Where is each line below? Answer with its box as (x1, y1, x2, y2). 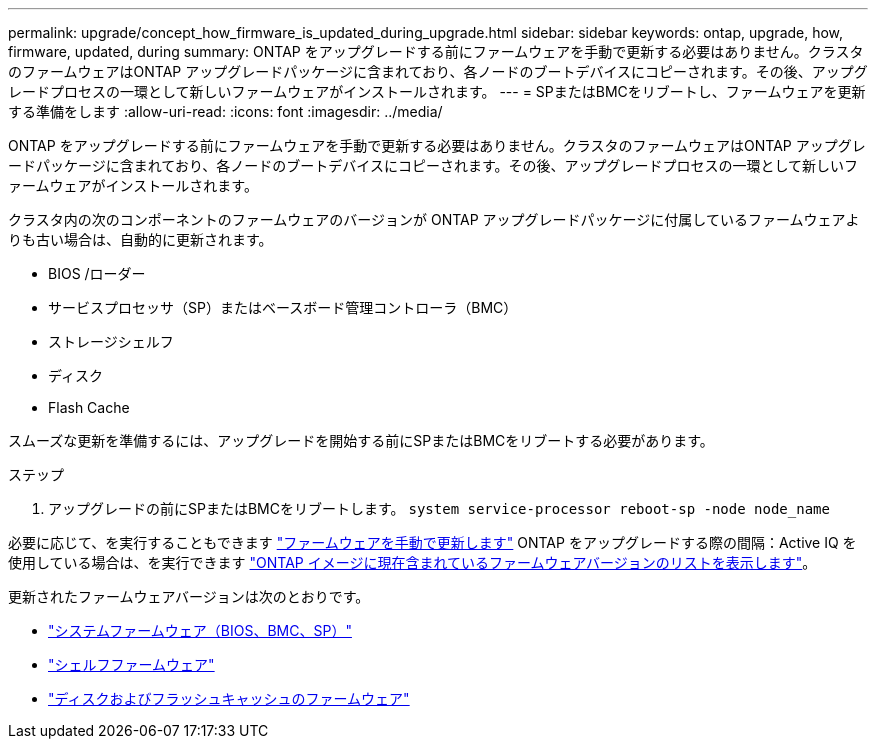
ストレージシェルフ (48, 333, 174, 350)
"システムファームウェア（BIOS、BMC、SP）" (48, 622, 352, 639)
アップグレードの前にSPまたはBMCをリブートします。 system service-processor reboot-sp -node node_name (48, 500, 830, 517)
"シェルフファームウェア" (48, 656, 215, 673)
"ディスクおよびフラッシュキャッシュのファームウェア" (48, 690, 410, 707)
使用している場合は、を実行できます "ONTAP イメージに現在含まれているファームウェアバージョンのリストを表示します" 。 (8, 554, 817, 571)
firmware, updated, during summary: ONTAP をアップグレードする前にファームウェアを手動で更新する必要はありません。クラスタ (8, 43, 864, 60)
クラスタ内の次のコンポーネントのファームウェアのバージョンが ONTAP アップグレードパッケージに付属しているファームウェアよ (8, 211, 860, 228)
